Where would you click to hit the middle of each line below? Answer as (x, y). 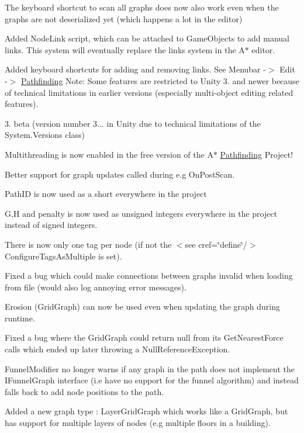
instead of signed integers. (51, 225)
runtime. (20, 318)
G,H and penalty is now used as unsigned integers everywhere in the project (141, 213)
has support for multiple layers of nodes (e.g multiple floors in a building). (138, 423)
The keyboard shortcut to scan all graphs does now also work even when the (142, 7)
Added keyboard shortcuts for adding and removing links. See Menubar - (135, 69)
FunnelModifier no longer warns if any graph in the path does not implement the (150, 368)
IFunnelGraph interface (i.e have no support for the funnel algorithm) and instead (152, 380)
